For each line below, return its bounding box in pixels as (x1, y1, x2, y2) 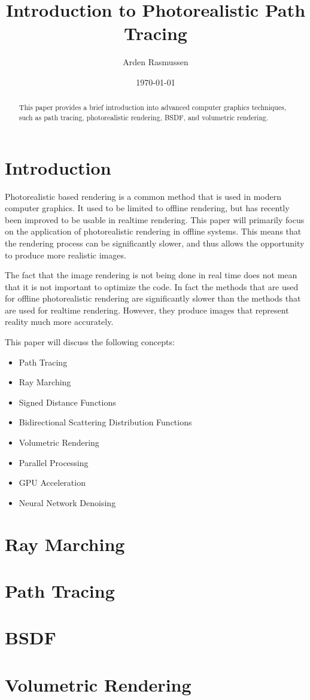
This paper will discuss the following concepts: (5, 336, 175, 348)
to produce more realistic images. (5, 248, 126, 261)
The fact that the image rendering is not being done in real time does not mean (5, 269, 297, 281)
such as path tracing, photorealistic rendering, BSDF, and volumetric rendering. (19, 112, 269, 122)
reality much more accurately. (5, 315, 114, 328)
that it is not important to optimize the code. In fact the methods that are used (5, 280, 299, 293)
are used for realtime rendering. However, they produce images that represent (5, 303, 289, 316)
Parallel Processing (19, 456, 89, 468)
